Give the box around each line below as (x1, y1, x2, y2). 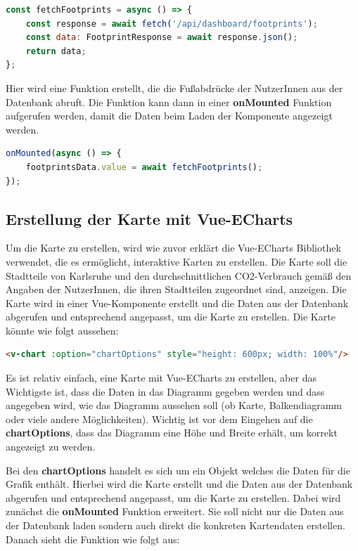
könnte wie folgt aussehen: (6, 323, 119, 337)
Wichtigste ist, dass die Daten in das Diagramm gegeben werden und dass (6, 384, 325, 398)
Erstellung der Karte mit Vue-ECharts (6, 207, 293, 229)
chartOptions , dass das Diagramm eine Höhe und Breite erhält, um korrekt (6, 425, 338, 440)
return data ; (25, 46, 87, 56)
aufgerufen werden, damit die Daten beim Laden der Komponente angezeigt (6, 108, 333, 123)
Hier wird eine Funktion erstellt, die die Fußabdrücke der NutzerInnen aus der (6, 80, 343, 95)
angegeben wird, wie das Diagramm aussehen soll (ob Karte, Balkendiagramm (6, 398, 343, 413)
